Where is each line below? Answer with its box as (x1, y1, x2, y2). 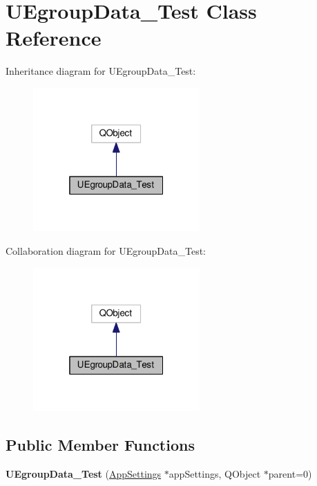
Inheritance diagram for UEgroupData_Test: (6, 64, 196, 78)
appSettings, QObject (169, 466, 261, 480)
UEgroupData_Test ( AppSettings (6, 466, 162, 480)
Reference (6, 24, 102, 52)
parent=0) (268, 466, 312, 480)
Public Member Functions (6, 434, 195, 456)
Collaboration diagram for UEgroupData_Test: (6, 243, 206, 258)
